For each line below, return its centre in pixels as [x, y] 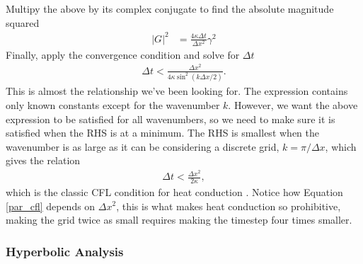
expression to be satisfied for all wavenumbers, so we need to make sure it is [171, 119]
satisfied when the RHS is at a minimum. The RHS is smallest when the [162, 133]
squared [23, 22]
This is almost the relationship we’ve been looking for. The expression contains [177, 91]
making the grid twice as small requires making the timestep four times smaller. [179, 220]
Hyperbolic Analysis [65, 251]
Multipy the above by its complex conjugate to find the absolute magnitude [170, 8]
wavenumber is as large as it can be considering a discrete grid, [143, 146]
